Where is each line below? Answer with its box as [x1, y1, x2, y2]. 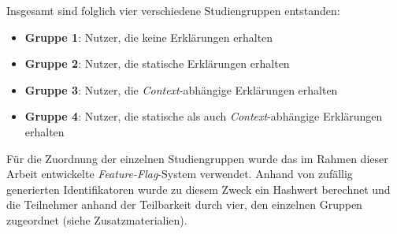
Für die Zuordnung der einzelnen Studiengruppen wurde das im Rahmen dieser [6, 150, 388, 166]
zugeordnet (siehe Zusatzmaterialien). [6, 211, 187, 228]
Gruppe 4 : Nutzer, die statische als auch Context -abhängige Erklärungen [24, 108, 383, 124]
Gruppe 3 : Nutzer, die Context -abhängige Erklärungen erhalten [24, 81, 338, 98]
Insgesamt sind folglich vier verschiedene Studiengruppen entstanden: [6, 2, 340, 18]
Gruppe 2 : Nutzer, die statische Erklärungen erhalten [24, 55, 290, 72]
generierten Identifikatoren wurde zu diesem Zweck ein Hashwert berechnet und [6, 180, 391, 197]
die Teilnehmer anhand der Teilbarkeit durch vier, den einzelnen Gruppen [6, 196, 362, 213]
